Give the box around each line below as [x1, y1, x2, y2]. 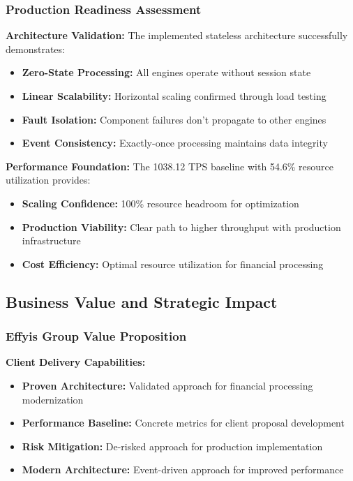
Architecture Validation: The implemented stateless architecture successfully [6, 28, 348, 43]
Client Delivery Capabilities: [6, 355, 146, 369]
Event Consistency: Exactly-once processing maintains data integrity [22, 135, 328, 150]
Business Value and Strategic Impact [6, 290, 278, 312]
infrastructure [22, 233, 81, 248]
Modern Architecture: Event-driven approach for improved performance [22, 462, 344, 477]
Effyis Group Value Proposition [6, 327, 187, 345]
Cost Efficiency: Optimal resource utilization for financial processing [22, 256, 324, 271]
